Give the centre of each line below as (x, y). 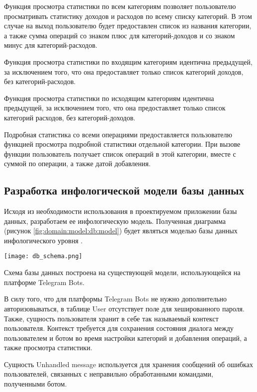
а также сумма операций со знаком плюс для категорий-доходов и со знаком (120, 35)
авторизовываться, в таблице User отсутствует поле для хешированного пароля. (124, 308)
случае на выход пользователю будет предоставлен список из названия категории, (128, 26)
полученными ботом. (36, 384)
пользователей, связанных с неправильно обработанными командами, (109, 374)
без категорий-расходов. (40, 81)
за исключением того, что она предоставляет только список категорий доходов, (124, 71)
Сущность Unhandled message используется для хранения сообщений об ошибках (128, 364)
